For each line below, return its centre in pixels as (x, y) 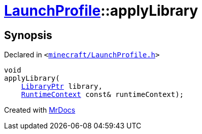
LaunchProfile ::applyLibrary (101, 11)
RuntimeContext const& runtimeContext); (103, 95)
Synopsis (28, 35)
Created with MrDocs (40, 110)
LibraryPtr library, (62, 87)
